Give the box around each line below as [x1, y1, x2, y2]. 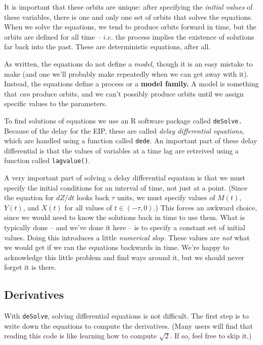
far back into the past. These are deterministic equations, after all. [4, 41, 211, 52]
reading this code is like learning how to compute [4, 330, 157, 341]
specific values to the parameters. [4, 98, 107, 109]
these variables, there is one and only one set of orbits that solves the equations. [4, 11, 253, 22]
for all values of [64, 202, 112, 212]
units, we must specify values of [117, 192, 215, 203]
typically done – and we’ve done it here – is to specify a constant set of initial [4, 222, 245, 233]
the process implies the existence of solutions [115, 31, 254, 42]
